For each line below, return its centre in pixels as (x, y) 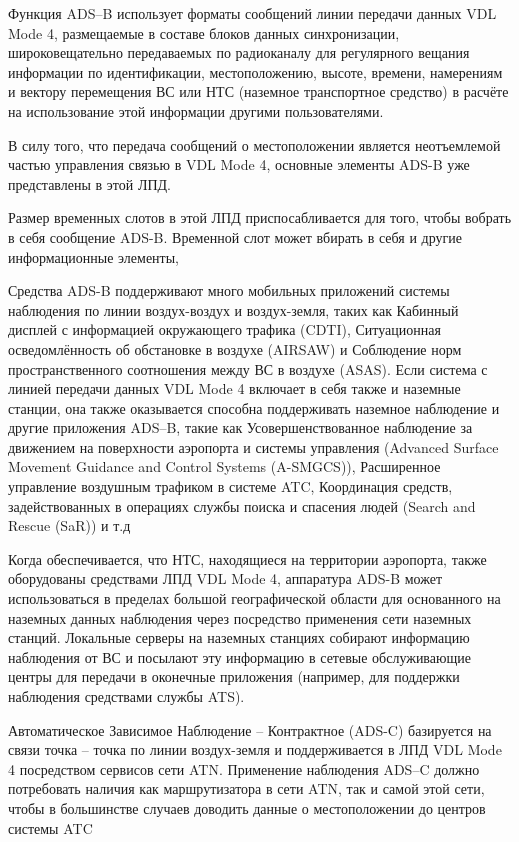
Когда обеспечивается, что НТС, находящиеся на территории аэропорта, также (247, 558)
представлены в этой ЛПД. (89, 183)
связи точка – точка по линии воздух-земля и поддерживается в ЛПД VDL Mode (255, 749)
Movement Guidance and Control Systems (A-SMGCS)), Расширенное (224, 466)
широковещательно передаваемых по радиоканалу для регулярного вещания (239, 52)
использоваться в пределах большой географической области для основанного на (254, 598)
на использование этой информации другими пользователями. (196, 110)
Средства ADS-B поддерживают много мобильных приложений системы (229, 290)
